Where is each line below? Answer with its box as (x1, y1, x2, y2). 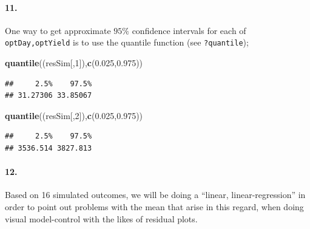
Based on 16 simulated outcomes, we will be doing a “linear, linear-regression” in (5, 188, 306, 201)
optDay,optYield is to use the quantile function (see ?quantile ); (5, 36, 249, 49)
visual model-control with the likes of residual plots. (5, 212, 198, 225)
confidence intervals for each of (132, 24, 246, 36)
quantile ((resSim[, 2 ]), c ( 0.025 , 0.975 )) (5, 109, 143, 121)
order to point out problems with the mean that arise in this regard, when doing (5, 200, 304, 213)
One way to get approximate (5, 24, 111, 36)
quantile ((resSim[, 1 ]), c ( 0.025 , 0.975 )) (5, 56, 143, 69)
